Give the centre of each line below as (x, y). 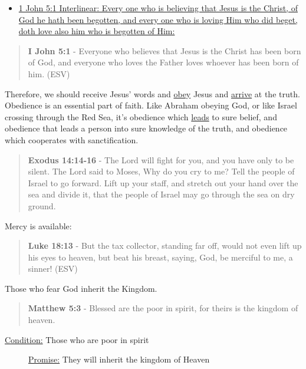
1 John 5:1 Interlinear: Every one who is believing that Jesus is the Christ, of (158, 8)
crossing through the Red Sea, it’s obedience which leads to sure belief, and (141, 116)
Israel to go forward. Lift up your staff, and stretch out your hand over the (163, 182)
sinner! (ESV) (53, 268)
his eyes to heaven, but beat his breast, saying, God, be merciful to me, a (160, 257)
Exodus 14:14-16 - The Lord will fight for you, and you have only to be (161, 159)
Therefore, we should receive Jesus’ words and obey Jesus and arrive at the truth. (152, 93)
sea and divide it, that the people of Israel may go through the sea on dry (161, 194)
